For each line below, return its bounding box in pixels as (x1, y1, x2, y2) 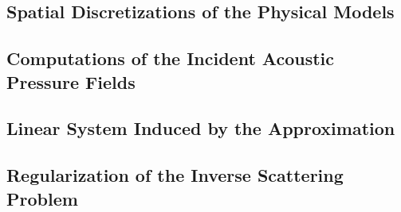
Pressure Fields (6, 69, 136, 94)
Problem (6, 186, 78, 210)
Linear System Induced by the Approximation (6, 116, 395, 141)
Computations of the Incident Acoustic (6, 46, 334, 71)
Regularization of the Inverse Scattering (6, 163, 344, 187)
